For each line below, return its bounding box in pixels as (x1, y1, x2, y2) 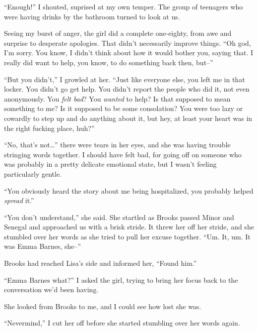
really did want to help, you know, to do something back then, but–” (4, 57, 213, 67)
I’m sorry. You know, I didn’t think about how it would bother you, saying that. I (4, 47, 254, 58)
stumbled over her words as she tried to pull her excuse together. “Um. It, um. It (4, 231, 251, 241)
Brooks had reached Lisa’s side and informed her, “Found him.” (4, 258, 197, 268)
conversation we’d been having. (4, 284, 99, 295)
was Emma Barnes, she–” (4, 241, 81, 251)
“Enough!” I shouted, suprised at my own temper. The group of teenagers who (4, 1, 243, 11)
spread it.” (4, 195, 34, 206)
